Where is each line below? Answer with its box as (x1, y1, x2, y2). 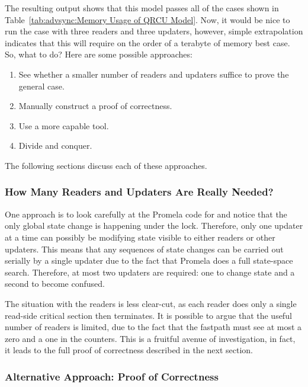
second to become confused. (5, 277, 105, 290)
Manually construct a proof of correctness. (18, 100, 172, 112)
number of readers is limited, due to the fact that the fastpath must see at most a (5, 321, 302, 333)
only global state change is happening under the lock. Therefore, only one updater (5, 219, 303, 232)
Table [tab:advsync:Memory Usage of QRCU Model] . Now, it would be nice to (5, 13, 290, 25)
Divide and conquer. (18, 139, 92, 152)
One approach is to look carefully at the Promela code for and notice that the (5, 207, 287, 220)
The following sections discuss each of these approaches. (5, 159, 207, 171)
